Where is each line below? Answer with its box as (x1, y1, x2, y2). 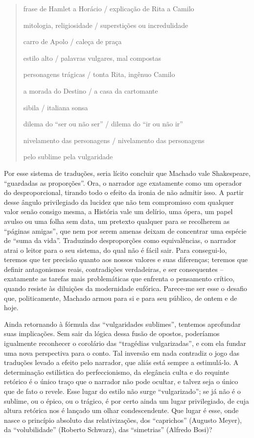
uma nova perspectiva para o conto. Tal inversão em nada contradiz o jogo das (4, 347, 240, 358)
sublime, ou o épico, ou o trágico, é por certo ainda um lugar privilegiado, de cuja (4, 395, 249, 406)
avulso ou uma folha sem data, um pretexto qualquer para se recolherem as (4, 216, 230, 226)
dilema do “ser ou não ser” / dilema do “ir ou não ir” (23, 119, 183, 129)
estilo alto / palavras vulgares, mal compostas (23, 52, 162, 63)
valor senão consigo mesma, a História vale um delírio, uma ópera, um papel (4, 206, 233, 217)
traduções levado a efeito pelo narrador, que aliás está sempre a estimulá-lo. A (4, 357, 239, 367)
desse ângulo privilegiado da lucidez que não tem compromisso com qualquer (4, 196, 234, 207)
